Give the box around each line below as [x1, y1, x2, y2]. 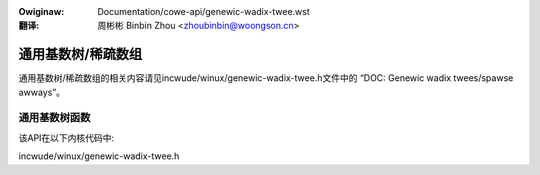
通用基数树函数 [18, 111, 91, 125]
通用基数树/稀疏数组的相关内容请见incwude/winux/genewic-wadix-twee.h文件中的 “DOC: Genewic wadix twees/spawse [18, 72, 514, 84]
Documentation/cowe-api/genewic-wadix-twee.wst [97, 6, 310, 17]
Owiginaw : [18, 6, 65, 17]
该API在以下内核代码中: [18, 131, 115, 144]
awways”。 [18, 86, 65, 98]
